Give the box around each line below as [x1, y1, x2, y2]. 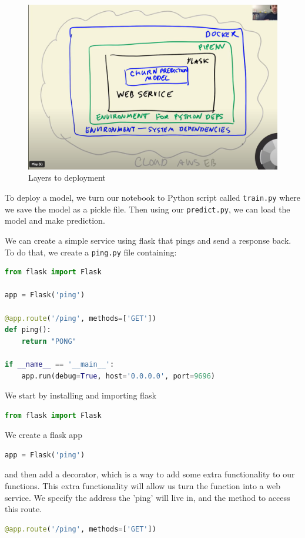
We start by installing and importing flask [5, 389, 156, 401]
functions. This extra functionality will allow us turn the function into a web [5, 480, 280, 492]
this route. [5, 503, 42, 515]
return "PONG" [21, 337, 76, 346]
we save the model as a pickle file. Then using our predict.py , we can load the [5, 202, 290, 215]
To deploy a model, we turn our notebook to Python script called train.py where [5, 191, 301, 204]
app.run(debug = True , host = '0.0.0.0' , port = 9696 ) [21, 371, 216, 380]
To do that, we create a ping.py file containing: [5, 245, 177, 258]
